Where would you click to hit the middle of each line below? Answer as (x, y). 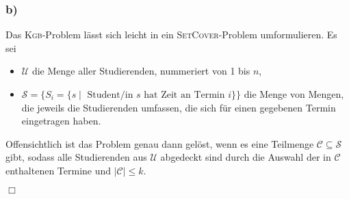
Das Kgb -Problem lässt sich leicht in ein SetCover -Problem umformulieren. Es (171, 35)
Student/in (110, 95)
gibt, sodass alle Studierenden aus (76, 157)
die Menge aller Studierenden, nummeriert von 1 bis (141, 71)
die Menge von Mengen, (294, 94)
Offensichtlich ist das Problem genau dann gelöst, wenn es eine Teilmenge (160, 143)
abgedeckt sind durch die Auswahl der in (246, 157)
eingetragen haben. (61, 121)
